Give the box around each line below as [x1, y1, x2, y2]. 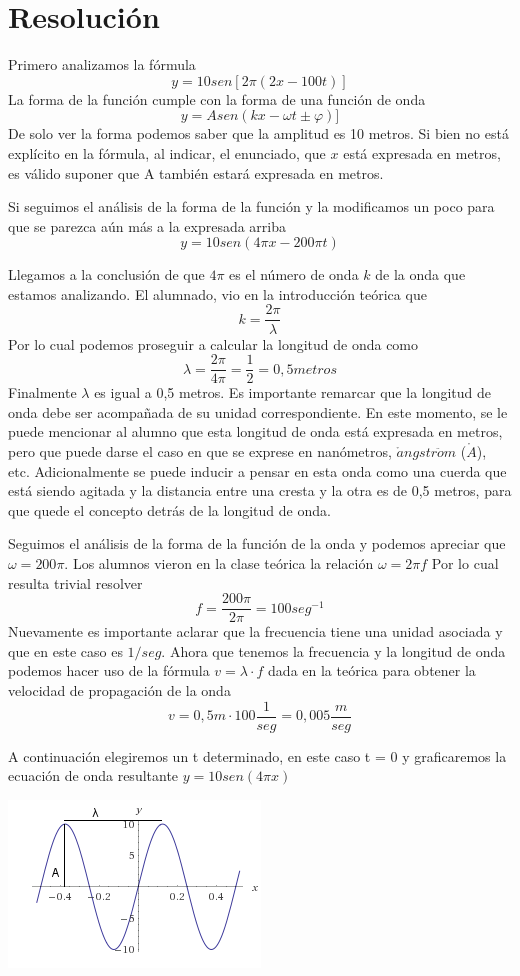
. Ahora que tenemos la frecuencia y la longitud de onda [161, 640, 506, 661]
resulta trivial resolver [8, 572, 143, 593]
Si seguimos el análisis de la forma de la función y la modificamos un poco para [8, 196, 495, 217]
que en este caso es [8, 640, 123, 661]
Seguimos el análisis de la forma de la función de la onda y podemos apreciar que [8, 533, 506, 554]
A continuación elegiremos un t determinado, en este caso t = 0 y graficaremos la [8, 745, 507, 766]
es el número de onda [229, 264, 359, 285]
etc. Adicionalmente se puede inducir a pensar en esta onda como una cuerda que [8, 460, 507, 481]
